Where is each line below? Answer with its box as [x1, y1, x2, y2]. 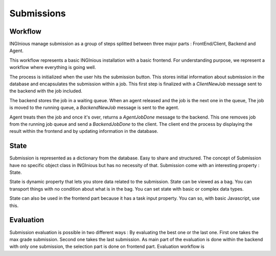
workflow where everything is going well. [9, 64, 97, 71]
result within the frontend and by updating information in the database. [9, 128, 158, 134]
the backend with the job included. [9, 88, 83, 94]
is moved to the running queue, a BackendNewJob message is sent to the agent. [9, 105, 179, 111]
